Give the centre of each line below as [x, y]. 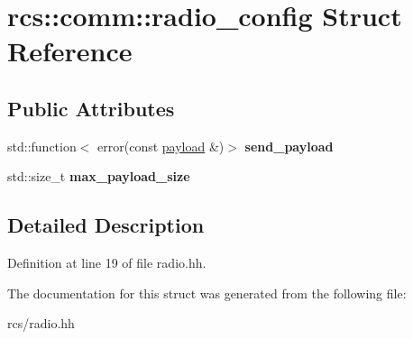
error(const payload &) [161, 146]
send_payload [289, 146]
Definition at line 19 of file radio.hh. [107, 263]
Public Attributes [91, 108]
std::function [42, 146]
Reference [70, 51]
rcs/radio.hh [41, 323]
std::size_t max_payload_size [99, 176]
